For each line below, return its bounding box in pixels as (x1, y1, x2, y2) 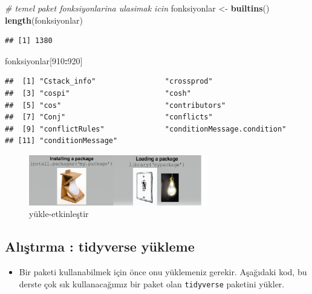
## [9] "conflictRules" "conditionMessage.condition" (5, 124, 287, 133)
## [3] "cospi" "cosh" (5, 89, 191, 98)
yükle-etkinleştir (29, 207, 89, 220)
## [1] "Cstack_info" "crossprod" (5, 77, 213, 86)
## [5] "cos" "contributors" (5, 101, 226, 110)
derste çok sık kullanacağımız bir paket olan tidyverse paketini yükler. (19, 277, 285, 290)
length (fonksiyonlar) (5, 13, 83, 26)
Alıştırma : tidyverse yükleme (5, 237, 195, 256)
